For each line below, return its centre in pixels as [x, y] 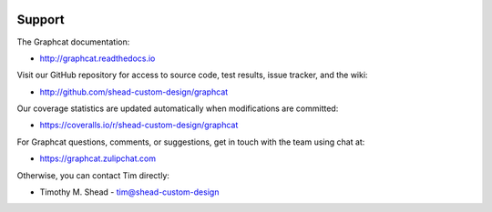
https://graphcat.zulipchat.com [98, 158]
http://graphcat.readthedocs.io [97, 58]
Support [41, 20]
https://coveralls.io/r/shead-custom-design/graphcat [139, 125]
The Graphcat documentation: [73, 42]
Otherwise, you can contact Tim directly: [93, 175]
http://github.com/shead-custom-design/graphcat [134, 92]
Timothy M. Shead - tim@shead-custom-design [129, 192]
